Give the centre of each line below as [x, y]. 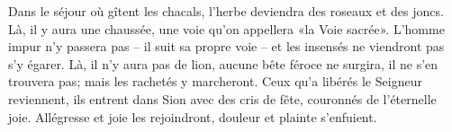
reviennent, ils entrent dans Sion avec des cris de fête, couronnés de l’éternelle [222, 98]
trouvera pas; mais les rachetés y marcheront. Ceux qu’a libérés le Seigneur [215, 81]
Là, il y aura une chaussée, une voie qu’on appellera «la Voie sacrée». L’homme [226, 28]
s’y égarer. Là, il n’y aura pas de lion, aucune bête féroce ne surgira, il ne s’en [223, 63]
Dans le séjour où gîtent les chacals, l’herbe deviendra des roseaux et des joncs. [226, 11]
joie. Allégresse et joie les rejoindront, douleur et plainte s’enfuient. [193, 116]
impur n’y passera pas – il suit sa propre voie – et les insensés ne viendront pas [226, 46]
